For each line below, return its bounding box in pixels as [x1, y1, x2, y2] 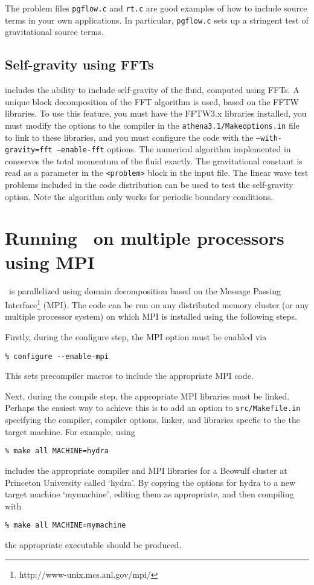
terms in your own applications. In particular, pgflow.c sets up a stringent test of [5, 13, 309, 26]
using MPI [5, 249, 95, 274]
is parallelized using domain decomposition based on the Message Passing [8, 284, 281, 297]
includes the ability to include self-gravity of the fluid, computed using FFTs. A [5, 83, 300, 96]
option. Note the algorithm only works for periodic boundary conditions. [5, 190, 274, 202]
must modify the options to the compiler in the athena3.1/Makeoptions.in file [5, 118, 300, 131]
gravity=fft [5, 146, 53, 155]
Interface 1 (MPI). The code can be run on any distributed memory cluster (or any [5, 297, 309, 311]
